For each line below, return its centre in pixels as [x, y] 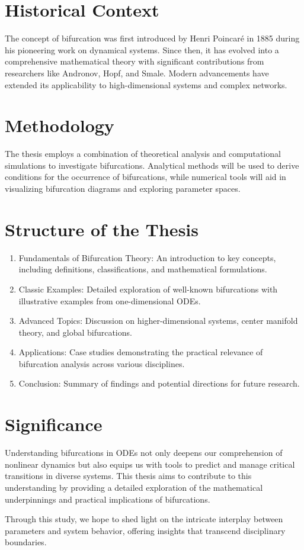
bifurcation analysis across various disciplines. [102, 363]
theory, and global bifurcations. [75, 332]
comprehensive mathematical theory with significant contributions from [135, 61]
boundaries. [26, 542]
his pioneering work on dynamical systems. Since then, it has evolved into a [142, 49]
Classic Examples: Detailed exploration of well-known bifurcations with [148, 289]
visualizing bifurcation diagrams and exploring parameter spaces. [123, 188]
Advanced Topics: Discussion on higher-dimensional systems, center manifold [158, 321]
